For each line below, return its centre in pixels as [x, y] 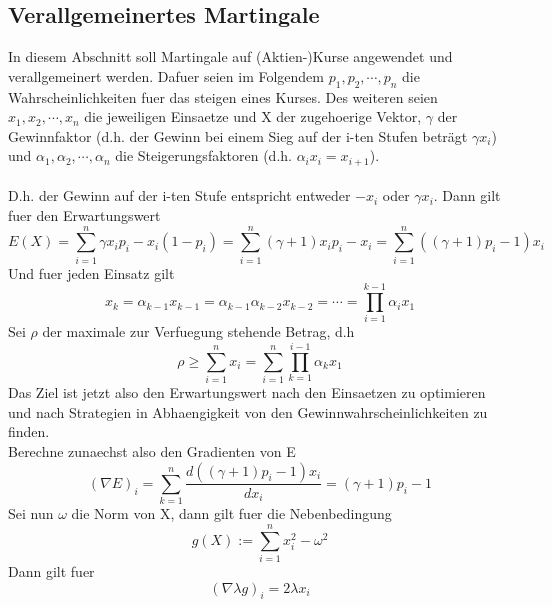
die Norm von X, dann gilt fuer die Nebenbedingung [231, 513]
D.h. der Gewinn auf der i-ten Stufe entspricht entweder [179, 195]
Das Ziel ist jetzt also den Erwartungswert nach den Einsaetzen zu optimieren [247, 392]
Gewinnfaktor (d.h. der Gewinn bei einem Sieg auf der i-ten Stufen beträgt [238, 135]
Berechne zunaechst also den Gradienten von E [152, 450]
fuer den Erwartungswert [84, 215]
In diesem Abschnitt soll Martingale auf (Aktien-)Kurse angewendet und [230, 56]
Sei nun [31, 513]
